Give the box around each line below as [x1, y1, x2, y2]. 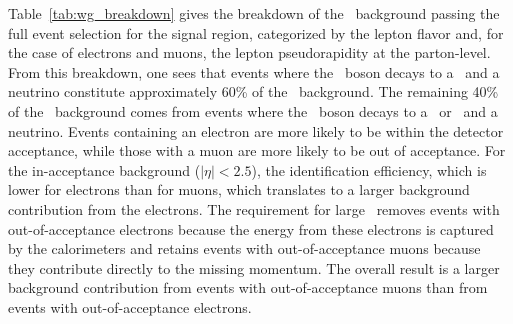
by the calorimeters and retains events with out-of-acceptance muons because [8, 238, 481, 259]
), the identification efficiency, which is [251, 159, 487, 180]
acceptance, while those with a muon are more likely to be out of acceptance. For [8, 140, 506, 161]
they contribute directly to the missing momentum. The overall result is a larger [8, 257, 500, 278]
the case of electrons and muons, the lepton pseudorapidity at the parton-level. [8, 42, 491, 63]
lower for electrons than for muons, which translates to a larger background [8, 179, 470, 200]
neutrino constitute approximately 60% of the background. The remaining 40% [8, 81, 499, 102]
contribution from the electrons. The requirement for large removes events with [8, 198, 500, 219]
